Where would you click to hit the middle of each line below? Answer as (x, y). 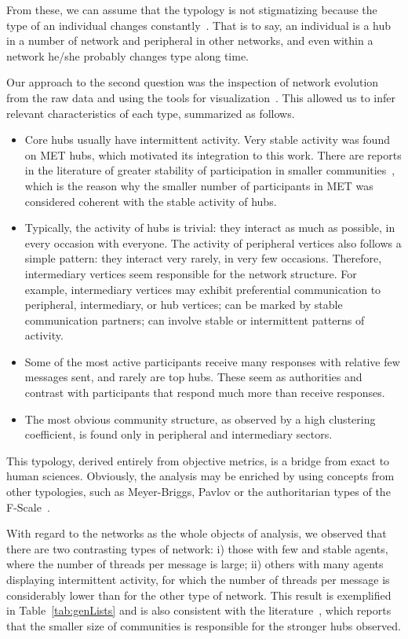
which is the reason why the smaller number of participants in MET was (199, 185)
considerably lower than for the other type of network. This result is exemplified (199, 595)
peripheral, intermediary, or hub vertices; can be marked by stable (184, 305)
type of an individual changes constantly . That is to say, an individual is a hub (199, 25)
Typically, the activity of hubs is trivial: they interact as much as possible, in (210, 228)
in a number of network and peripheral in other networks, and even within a (190, 40)
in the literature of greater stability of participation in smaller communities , (210, 170)
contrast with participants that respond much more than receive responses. (205, 393)
